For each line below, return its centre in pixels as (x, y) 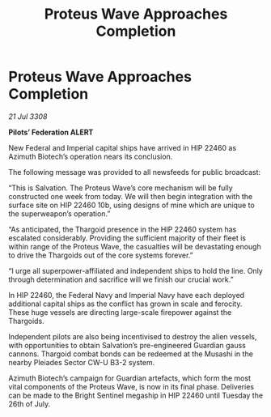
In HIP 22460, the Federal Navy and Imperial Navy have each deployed (127, 295)
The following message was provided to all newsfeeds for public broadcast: (135, 172)
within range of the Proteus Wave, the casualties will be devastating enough (135, 246)
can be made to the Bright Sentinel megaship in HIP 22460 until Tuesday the (136, 395)
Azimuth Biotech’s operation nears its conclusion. (91, 156)
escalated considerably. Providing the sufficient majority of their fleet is (127, 238)
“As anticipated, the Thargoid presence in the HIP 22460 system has (123, 229)
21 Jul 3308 (28, 116)
